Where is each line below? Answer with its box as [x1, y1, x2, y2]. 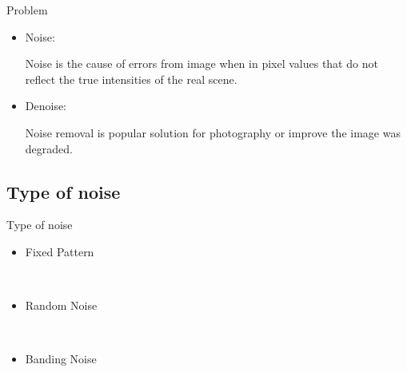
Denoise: [25, 97, 67, 114]
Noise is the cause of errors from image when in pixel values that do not [25, 55, 378, 72]
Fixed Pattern [25, 243, 94, 259]
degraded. [25, 140, 73, 156]
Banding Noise [25, 350, 97, 367]
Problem [6, 2, 48, 18]
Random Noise [25, 297, 98, 314]
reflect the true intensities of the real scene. [25, 70, 237, 87]
